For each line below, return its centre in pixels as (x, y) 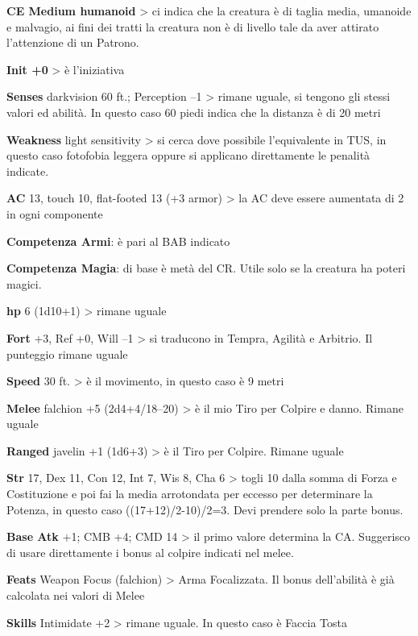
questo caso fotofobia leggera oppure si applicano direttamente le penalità (188, 155)
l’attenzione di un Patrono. (73, 42)
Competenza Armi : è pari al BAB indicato (118, 241)
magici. (24, 283)
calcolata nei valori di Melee (76, 595)
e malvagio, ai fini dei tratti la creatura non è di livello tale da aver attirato (193, 26)
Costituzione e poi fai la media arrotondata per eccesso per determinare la (190, 494)
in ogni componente (55, 213)
